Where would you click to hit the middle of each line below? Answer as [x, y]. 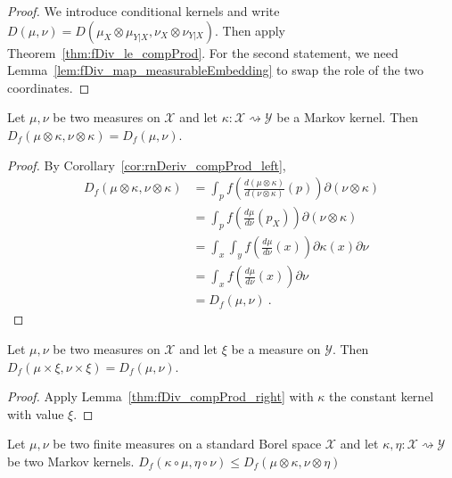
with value [36, 413]
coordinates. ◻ [49, 87]
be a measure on [276, 348]
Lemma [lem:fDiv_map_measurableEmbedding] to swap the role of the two [216, 70]
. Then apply [250, 30]
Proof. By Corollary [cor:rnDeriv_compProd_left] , [147, 165]
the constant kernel [382, 396]
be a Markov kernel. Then [348, 117]
